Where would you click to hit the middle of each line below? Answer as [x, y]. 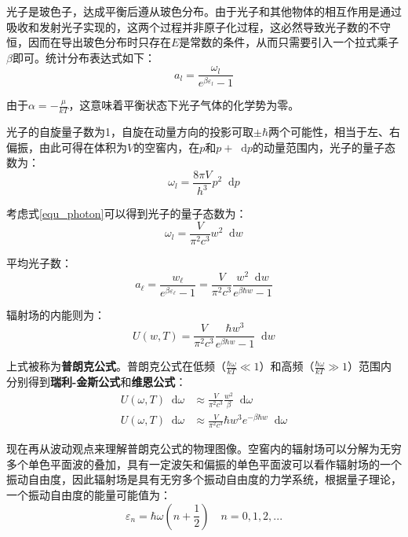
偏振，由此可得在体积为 [67, 147]
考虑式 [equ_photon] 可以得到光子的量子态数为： [127, 213]
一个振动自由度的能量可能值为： [89, 495]
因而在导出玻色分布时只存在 [99, 42]
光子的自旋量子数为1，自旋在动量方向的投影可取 [130, 132]
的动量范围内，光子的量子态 [324, 147]
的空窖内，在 [167, 147]
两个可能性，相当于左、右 [334, 132]
